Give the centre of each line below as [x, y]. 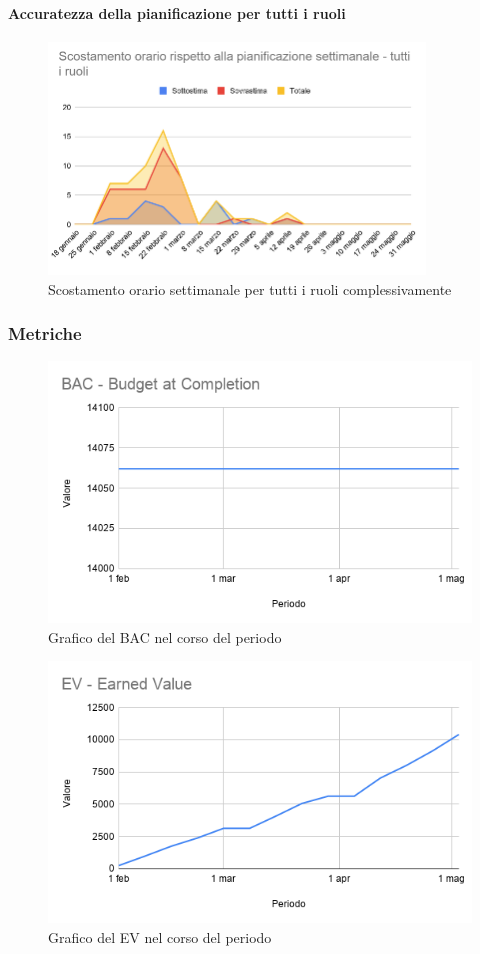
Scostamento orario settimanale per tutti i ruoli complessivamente [250, 288]
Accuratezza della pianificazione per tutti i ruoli [177, 12]
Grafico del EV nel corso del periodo [160, 936]
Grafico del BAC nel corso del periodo [165, 636]
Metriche [45, 333]
